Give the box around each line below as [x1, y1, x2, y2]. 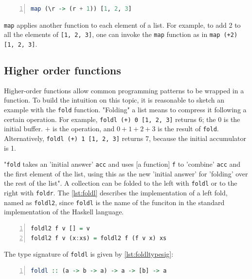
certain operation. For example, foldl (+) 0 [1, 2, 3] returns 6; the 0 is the [4, 114, 240, 124]
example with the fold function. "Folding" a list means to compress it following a [4, 104, 247, 114]
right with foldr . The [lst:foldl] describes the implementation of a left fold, [4, 188, 228, 198]
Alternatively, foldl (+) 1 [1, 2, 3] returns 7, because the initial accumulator [4, 133, 246, 143]
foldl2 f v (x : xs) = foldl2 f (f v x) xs [31, 234, 167, 242]
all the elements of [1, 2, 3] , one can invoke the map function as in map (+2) [4, 29, 238, 39]
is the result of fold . [158, 123, 219, 134]
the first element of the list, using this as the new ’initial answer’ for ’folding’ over [4, 168, 248, 178]
